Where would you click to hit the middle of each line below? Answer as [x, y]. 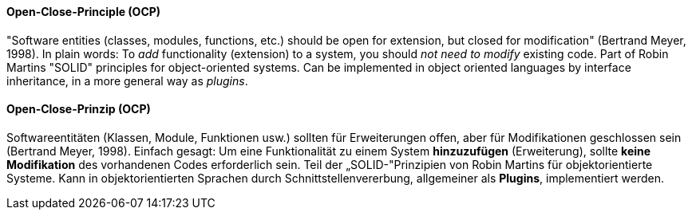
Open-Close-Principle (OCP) [84, 12]
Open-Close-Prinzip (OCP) [79, 109]
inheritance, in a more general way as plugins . [127, 81]
